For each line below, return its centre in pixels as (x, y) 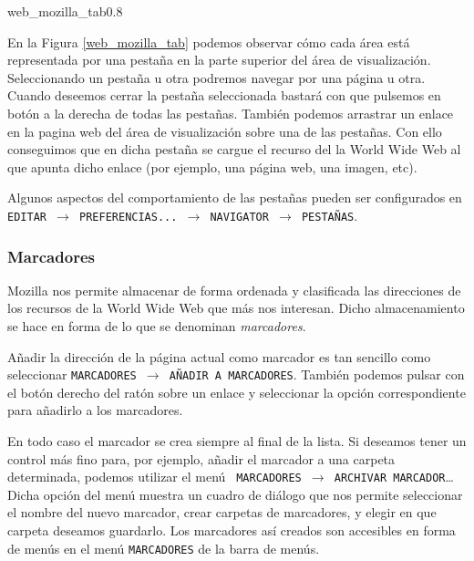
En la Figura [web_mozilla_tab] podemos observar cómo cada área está (209, 42)
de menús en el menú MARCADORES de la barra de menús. (164, 548)
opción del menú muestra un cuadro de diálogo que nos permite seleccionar (253, 494)
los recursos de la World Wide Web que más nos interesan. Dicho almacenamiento (236, 308)
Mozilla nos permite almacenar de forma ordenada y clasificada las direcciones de (234, 290)
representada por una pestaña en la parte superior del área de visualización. (219, 60)
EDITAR (27, 217)
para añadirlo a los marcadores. (95, 410)
